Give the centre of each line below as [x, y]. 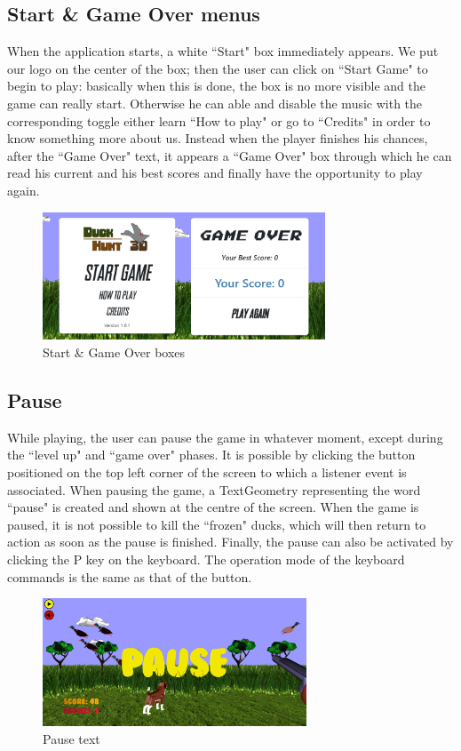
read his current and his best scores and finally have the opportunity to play [215, 173]
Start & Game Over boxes [114, 352]
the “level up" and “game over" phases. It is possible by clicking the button [211, 455]
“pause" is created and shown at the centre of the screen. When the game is [213, 507]
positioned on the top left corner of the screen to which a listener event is [207, 472]
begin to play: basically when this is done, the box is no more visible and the [216, 86]
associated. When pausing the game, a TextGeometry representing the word [214, 489]
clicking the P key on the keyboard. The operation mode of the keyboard [206, 559]
